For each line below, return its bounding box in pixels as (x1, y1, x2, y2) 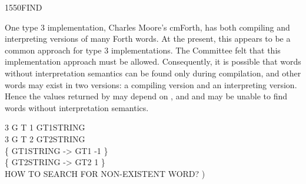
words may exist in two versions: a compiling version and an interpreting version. (5, 78, 297, 91)
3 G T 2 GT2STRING (5, 132, 85, 145)
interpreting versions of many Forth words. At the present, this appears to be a (5, 32, 291, 45)
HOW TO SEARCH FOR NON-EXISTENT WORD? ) (5, 167, 205, 179)
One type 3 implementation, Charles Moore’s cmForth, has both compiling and (5, 21, 290, 33)
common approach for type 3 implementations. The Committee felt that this (5, 44, 281, 56)
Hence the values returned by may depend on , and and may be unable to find (5, 90, 288, 102)
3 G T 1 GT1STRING (5, 121, 85, 133)
